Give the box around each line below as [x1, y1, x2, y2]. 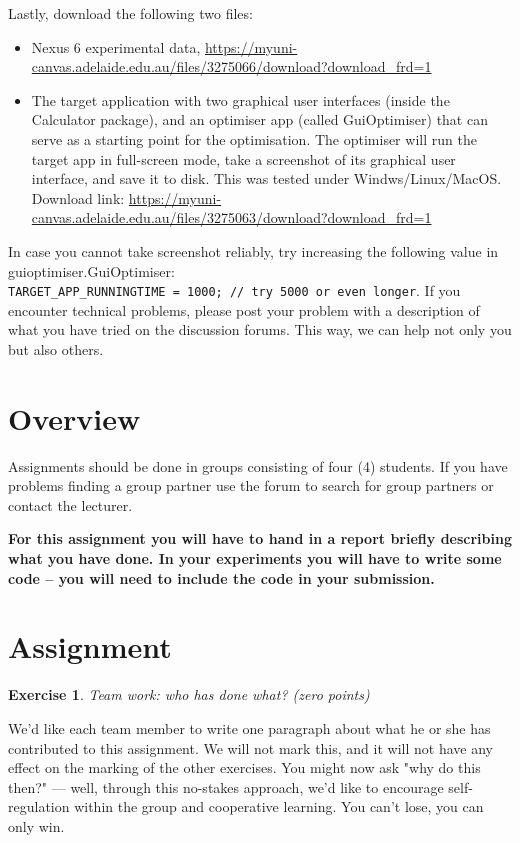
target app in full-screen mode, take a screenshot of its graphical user [31, 148, 456, 169]
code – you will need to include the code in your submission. [8, 567, 435, 588]
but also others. [8, 338, 104, 359]
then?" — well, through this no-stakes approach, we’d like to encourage [8, 776, 444, 797]
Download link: [31, 187, 125, 208]
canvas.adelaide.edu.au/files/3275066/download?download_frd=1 [31, 56, 432, 77]
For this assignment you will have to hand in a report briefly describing [8, 528, 512, 549]
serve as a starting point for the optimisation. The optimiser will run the [31, 128, 477, 149]
